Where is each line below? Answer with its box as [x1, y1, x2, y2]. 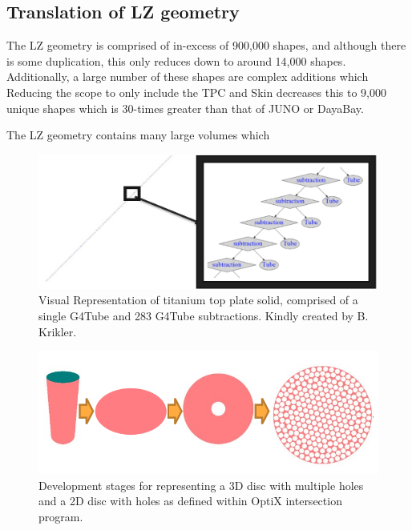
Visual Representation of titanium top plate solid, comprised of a [38, 291, 358, 308]
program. [38, 508, 83, 524]
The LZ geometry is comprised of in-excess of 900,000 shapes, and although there [6, 37, 406, 54]
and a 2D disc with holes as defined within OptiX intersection [38, 492, 342, 509]
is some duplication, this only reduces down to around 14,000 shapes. [6, 52, 346, 69]
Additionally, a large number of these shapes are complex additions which [6, 68, 369, 85]
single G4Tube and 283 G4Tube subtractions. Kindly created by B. [38, 307, 369, 323]
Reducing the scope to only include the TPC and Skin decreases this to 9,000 [6, 83, 386, 100]
